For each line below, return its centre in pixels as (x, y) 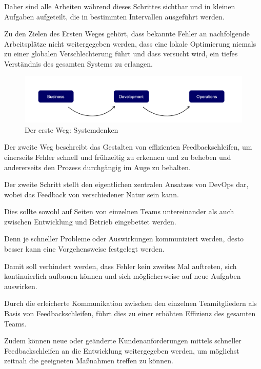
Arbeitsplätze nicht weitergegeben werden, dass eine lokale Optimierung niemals (130, 43)
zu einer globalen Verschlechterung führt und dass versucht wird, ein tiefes (121, 54)
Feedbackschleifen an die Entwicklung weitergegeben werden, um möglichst (122, 350)
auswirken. (21, 286)
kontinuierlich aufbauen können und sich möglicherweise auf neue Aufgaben (123, 276)
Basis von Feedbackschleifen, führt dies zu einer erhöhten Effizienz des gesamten (130, 313)
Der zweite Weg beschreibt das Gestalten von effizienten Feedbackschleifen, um (128, 147)
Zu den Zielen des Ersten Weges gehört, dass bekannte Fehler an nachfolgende (127, 34)
